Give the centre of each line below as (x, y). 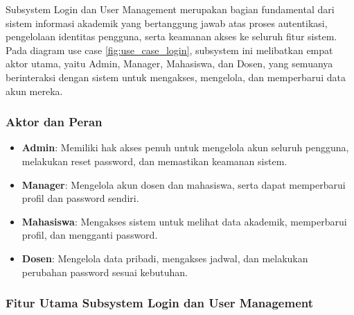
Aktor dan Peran (54, 122)
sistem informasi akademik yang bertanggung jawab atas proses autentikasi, (167, 23)
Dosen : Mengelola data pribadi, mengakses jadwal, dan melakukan (165, 258)
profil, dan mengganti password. (90, 235)
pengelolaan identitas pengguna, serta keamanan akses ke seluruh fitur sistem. (171, 36)
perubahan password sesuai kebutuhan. (105, 272)
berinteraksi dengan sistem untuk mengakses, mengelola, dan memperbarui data (176, 77)
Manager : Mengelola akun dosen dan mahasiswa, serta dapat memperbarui (184, 184)
